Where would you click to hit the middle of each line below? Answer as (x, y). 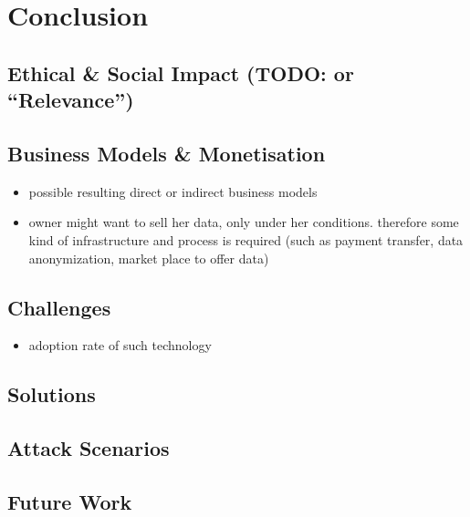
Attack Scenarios (89, 448)
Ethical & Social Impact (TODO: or (181, 72)
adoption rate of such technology (120, 345)
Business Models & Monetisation (167, 153)
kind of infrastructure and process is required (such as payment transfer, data (246, 239)
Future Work (70, 501)
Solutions (52, 394)
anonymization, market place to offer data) (149, 258)
